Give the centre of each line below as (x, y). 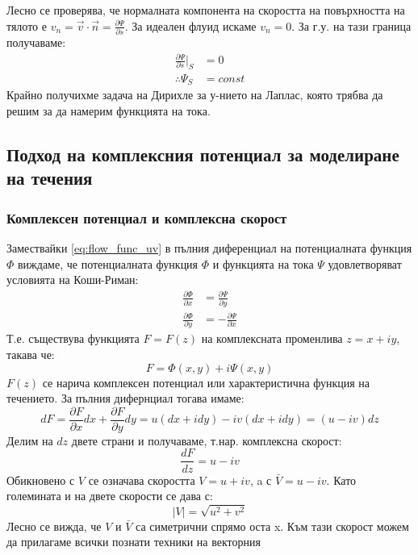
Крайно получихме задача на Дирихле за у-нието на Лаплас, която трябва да (195, 95)
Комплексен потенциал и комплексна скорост (147, 217)
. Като (341, 480)
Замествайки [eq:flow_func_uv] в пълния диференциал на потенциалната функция (209, 247)
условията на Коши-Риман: (73, 280)
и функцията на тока (263, 263)
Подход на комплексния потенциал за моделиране (203, 154)
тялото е (27, 25)
